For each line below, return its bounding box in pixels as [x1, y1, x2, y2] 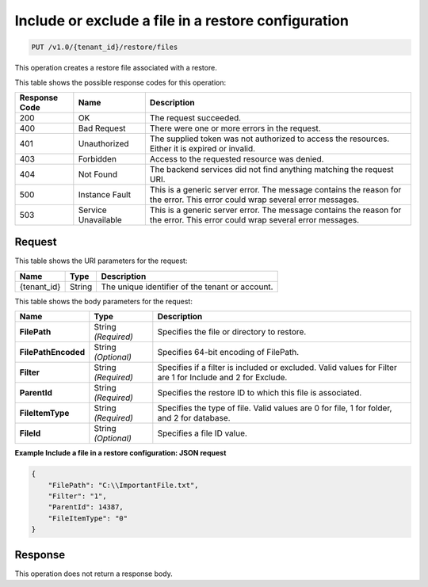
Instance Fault [78, 189, 131, 200]
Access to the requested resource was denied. [149, 153, 324, 164]
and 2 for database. [157, 413, 231, 424]
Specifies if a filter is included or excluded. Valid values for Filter [157, 362, 398, 373]
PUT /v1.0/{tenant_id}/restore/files [31, 43, 178, 51]
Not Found [78, 169, 118, 180]
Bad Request [78, 123, 126, 134]
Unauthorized [78, 138, 130, 149]
